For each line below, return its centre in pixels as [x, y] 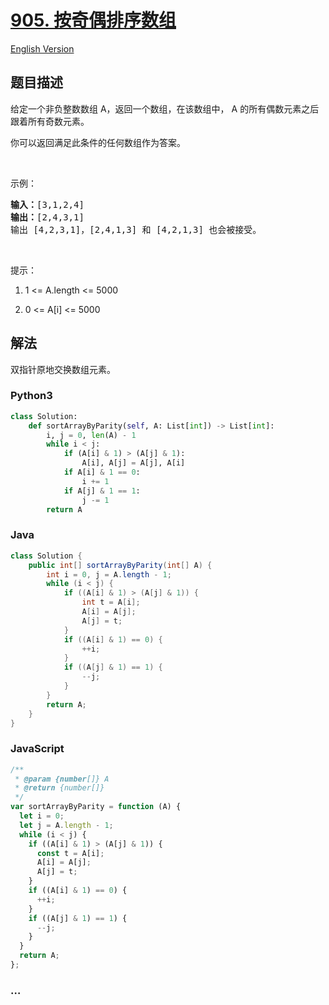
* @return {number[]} [59, 788]
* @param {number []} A [62, 779]
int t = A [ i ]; [111, 602]
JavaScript [37, 749]
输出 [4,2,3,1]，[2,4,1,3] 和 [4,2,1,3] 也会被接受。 [136, 229]
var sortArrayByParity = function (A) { [96, 807]
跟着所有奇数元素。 [50, 121]
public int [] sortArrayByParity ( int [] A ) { [120, 565]
